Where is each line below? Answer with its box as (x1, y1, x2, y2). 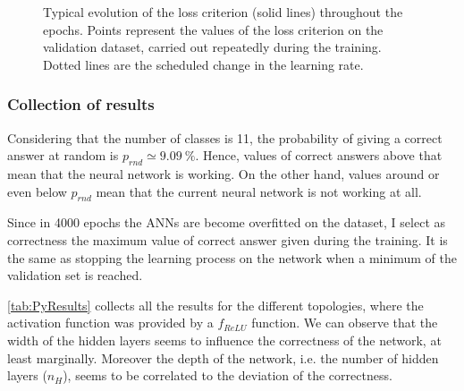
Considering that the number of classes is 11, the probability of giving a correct (7, 128, 443, 147)
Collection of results (7, 93, 155, 115)
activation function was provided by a (7, 313, 214, 332)
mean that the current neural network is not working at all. (96, 182, 422, 200)
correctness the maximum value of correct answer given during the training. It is (7, 230, 448, 249)
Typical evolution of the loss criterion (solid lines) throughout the (43, 3, 403, 21)
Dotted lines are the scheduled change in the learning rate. (43, 55, 364, 73)
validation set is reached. (7, 266, 143, 285)
